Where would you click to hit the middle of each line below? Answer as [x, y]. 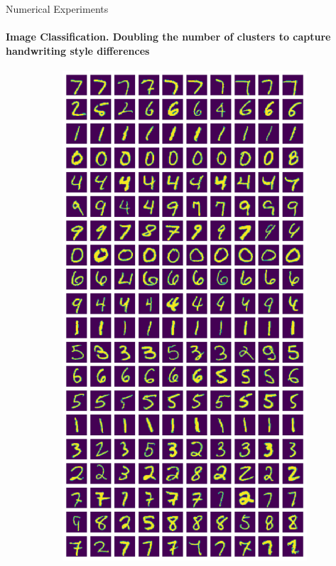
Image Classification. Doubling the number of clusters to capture [168, 37]
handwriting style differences [78, 50]
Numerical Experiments [57, 9]
